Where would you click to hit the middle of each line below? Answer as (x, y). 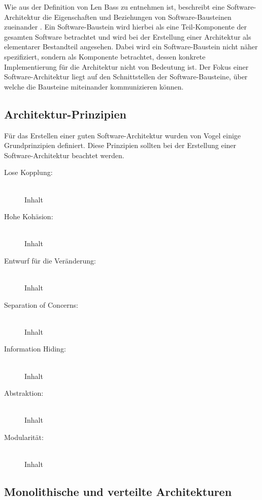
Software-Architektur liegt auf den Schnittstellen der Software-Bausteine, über (126, 77)
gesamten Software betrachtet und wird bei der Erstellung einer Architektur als (128, 36)
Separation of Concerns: (41, 304)
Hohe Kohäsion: (29, 216)
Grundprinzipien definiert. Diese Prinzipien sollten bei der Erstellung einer (120, 145)
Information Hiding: (35, 349)
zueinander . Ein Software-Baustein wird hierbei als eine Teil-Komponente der (125, 27)
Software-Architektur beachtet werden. (64, 155)
